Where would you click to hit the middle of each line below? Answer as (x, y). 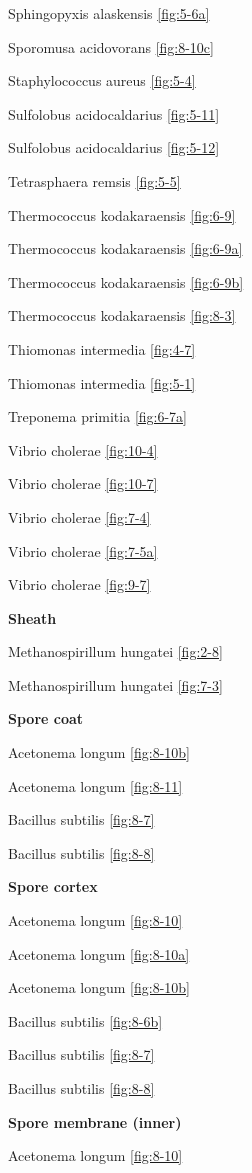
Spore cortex (53, 886)
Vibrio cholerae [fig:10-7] (83, 483)
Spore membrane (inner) (95, 1121)
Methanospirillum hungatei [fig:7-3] (115, 684)
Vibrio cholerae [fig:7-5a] (83, 550)
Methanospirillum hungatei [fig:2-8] (115, 651)
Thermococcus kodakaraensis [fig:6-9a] (125, 248)
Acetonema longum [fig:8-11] (95, 785)
